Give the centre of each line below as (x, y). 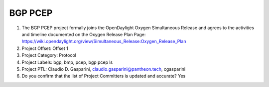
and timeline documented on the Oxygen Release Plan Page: (84, 34)
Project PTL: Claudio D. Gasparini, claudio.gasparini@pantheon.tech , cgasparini (104, 69)
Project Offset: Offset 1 (45, 48)
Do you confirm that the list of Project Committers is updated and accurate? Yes (104, 76)
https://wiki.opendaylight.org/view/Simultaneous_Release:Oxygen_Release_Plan (104, 42)
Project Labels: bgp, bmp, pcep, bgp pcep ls (67, 62)
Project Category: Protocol (49, 55)
